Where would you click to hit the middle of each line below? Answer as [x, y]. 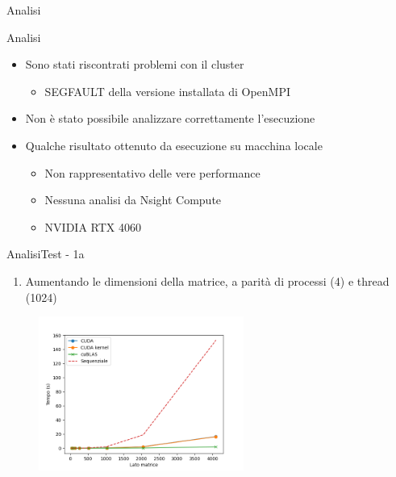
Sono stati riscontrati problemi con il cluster [135, 64]
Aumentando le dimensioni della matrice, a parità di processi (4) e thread [207, 280]
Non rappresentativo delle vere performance [152, 172]
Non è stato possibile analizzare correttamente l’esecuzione [170, 118]
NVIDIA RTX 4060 [93, 226]
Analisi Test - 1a [46, 254]
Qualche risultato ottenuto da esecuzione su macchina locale [174, 145]
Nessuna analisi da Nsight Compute [133, 200]
